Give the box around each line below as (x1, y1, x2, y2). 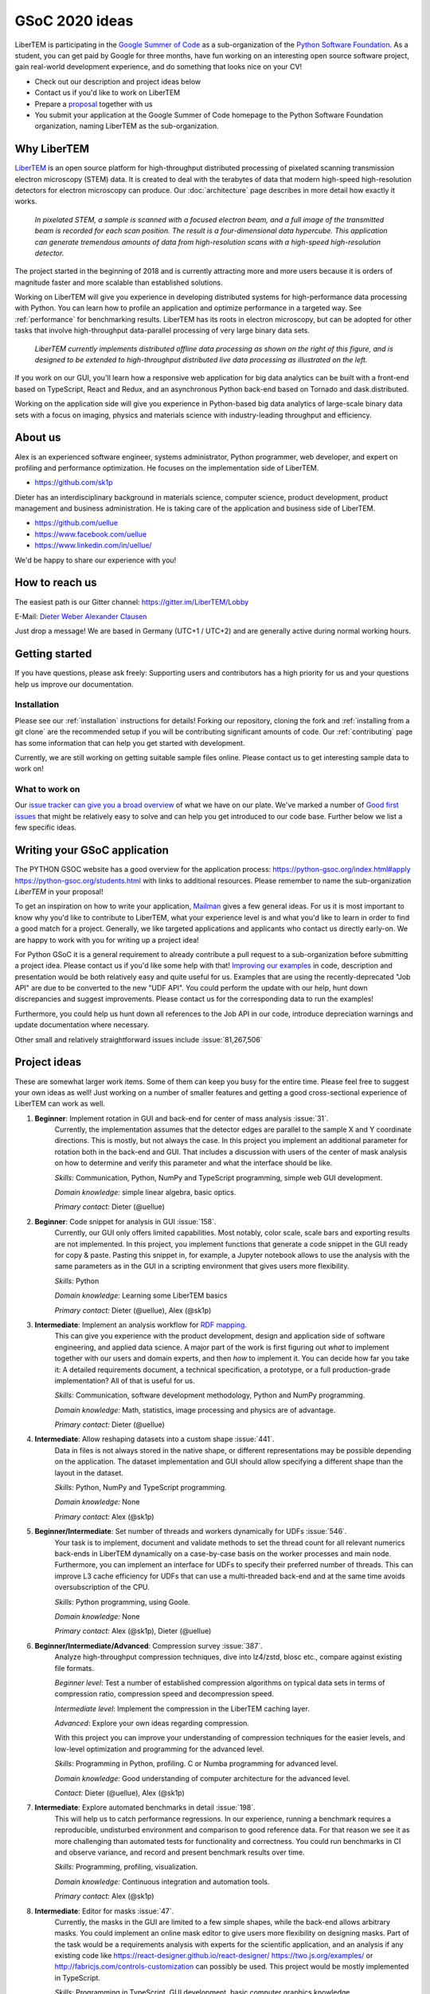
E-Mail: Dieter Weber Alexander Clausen (14, 611, 147, 621)
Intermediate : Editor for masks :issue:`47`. (34, 1906, 174, 1916)
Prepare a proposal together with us (34, 99, 153, 108)
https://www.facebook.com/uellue (34, 529, 147, 538)
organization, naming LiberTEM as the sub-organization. (34, 121, 219, 131)
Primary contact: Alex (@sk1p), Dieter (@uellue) (54, 1626, 212, 1636)
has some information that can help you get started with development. (14, 738, 245, 747)
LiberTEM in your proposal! (14, 886, 104, 897)
